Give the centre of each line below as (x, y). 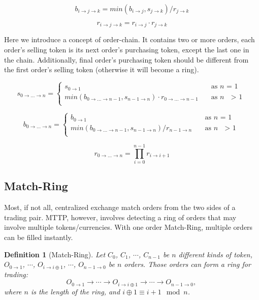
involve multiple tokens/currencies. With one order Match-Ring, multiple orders (128, 227)
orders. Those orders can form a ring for (187, 264)
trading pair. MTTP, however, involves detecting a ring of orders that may (120, 217)
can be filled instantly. (39, 237)
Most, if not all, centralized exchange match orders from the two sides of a (120, 207)
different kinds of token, (215, 254)
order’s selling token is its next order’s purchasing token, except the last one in (127, 50)
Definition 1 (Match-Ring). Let (55, 254)
